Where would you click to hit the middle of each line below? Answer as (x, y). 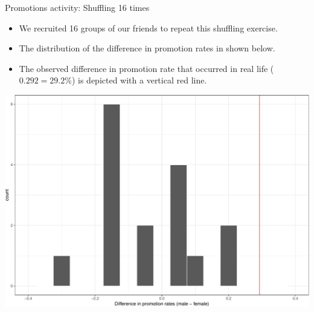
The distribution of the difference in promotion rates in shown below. (147, 48)
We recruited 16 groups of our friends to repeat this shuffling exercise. (148, 28)
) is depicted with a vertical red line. (139, 80)
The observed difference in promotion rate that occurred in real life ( (146, 68)
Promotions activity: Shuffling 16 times (77, 7)
